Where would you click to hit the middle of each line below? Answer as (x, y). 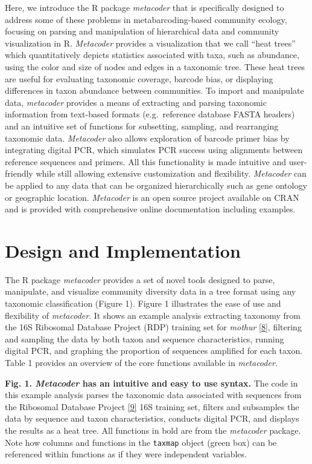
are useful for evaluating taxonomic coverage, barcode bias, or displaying (139, 78)
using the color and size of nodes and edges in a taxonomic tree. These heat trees (155, 66)
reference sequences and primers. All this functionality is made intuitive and (146, 161)
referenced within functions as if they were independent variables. (126, 454)
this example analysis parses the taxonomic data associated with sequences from (153, 395)
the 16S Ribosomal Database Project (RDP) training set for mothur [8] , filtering (153, 327)
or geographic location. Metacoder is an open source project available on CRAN (152, 197)
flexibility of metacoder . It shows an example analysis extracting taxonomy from (153, 315)
